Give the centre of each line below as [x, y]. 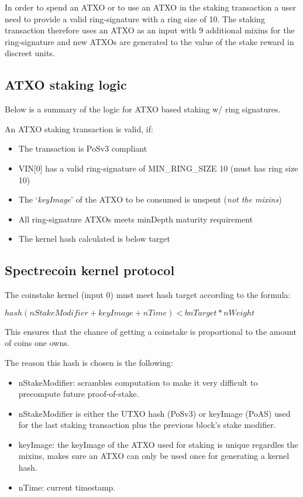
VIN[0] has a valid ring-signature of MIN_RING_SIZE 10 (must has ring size [158, 168]
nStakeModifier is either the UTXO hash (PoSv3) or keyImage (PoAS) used [154, 413]
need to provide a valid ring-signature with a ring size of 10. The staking [135, 18]
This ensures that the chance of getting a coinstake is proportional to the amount [151, 331]
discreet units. [30, 53]
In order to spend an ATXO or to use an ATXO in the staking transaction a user [150, 7]
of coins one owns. [37, 343]
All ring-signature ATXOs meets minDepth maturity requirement [136, 219]
